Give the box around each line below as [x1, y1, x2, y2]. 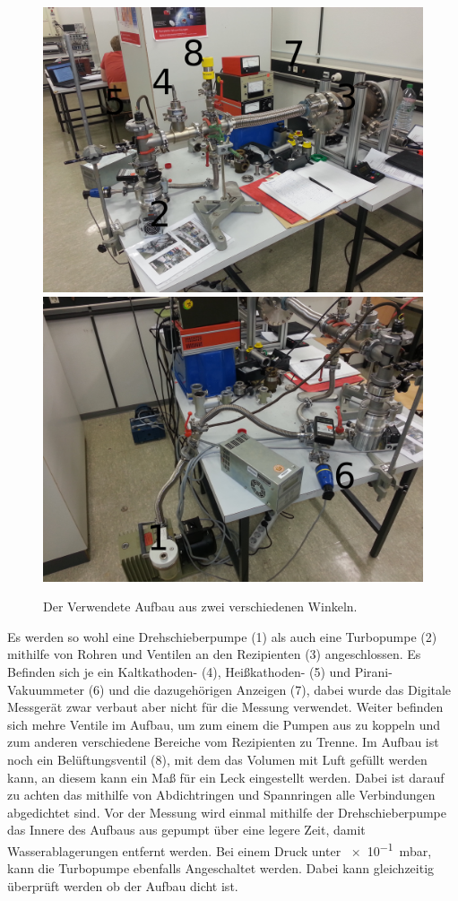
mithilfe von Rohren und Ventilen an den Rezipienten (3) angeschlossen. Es [7, 645, 421, 663]
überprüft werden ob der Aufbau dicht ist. [7, 876, 238, 895]
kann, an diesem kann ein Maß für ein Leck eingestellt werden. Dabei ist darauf [7, 767, 445, 786]
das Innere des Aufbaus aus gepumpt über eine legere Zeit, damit [7, 820, 366, 839]
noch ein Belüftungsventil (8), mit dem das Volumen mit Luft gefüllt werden [7, 749, 428, 768]
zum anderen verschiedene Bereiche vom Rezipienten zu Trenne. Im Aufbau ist [7, 732, 439, 751]
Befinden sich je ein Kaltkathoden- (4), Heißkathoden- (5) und [7, 662, 350, 680]
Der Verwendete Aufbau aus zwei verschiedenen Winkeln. [43, 597, 358, 616]
